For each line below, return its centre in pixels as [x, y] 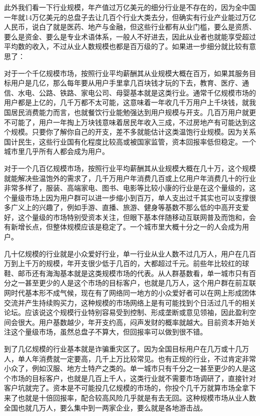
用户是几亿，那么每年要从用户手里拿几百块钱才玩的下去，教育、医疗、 [126, 83]
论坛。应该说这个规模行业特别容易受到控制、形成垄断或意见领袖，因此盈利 [126, 312]
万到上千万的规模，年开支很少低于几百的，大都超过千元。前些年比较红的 [123, 263]
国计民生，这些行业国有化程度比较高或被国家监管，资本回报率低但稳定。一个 [130, 141]
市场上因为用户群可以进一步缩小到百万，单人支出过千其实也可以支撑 [137, 197]
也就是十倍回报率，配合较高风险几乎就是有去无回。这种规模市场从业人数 [137, 397]
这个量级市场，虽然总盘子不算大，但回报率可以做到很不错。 [109, 332]
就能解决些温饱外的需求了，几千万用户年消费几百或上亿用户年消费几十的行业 [130, 178]
